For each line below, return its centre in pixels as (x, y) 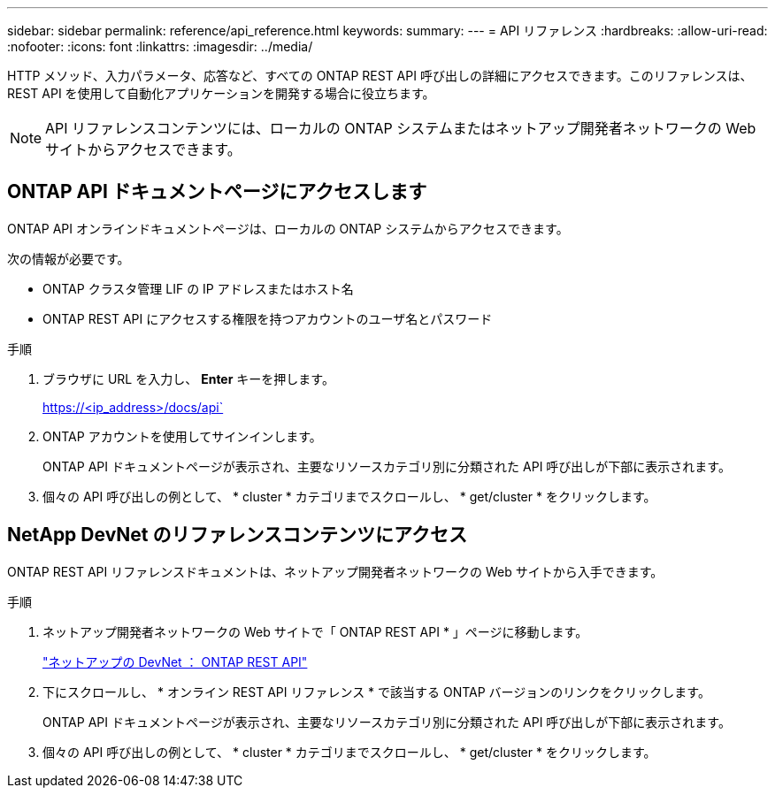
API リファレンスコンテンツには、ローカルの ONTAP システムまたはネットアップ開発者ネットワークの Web (401, 128)
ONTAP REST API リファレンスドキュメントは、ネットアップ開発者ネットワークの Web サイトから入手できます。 (335, 571)
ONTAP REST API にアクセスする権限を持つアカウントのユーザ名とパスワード (268, 318)
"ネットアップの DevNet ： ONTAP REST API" (175, 661)
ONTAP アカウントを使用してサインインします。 (182, 436)
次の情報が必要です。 (69, 258)
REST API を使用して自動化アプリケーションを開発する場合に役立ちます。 (221, 93)
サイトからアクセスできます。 (143, 149)
